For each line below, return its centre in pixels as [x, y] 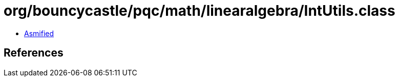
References [34, 53]
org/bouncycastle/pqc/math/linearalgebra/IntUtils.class [199, 11]
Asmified [39, 33]
